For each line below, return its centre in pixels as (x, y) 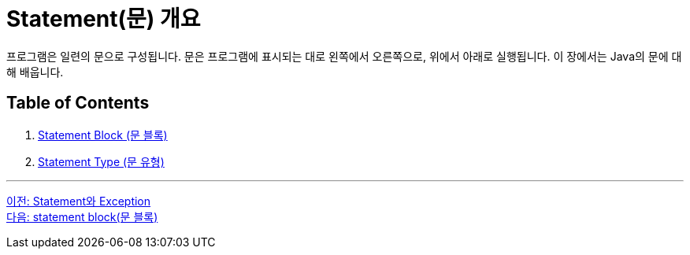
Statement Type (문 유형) (101, 161)
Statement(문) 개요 (104, 19)
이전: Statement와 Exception (79, 201)
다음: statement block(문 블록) (82, 216)
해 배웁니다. (35, 72)
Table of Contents (78, 103)
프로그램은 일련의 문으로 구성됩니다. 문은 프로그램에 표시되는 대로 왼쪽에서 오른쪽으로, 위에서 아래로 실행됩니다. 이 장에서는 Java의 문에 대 (344, 56)
